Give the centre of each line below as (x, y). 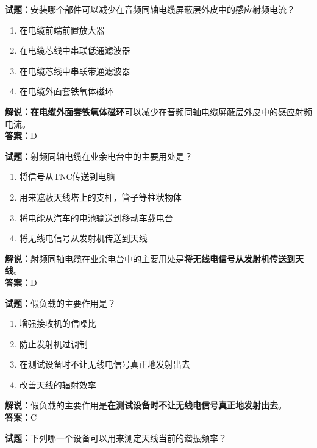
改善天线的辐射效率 (58, 384)
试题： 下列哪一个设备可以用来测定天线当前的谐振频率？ (116, 437)
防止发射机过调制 (53, 343)
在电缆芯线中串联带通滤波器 (75, 70)
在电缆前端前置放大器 (62, 30)
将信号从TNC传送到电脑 (67, 176)
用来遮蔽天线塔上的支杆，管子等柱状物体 (100, 197)
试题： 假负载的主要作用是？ (60, 303)
